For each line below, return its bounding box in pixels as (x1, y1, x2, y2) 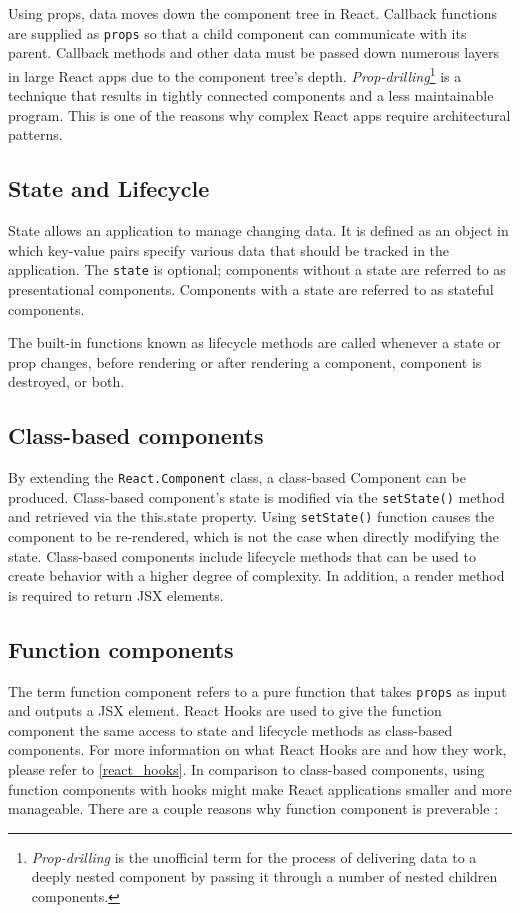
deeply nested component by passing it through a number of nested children (31, 866, 498, 887)
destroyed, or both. (8, 371, 125, 392)
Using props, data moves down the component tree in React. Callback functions (8, 3, 498, 23)
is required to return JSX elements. (8, 584, 224, 605)
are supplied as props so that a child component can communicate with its (8, 22, 467, 43)
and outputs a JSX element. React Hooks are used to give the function (8, 700, 442, 721)
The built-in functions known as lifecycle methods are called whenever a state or (8, 332, 501, 353)
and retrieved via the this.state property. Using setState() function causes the (8, 506, 495, 527)
